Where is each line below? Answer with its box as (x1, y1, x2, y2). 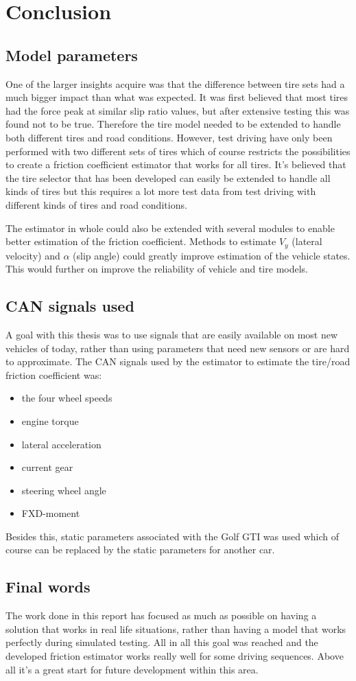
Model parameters (5, 44, 138, 65)
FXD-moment (21, 506, 80, 520)
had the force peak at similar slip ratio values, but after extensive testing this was (5, 103, 350, 117)
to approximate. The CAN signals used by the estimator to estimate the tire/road (5, 354, 351, 369)
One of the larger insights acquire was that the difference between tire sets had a (5, 76, 345, 91)
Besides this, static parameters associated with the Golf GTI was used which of (5, 529, 340, 543)
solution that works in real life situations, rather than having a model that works (5, 621, 346, 636)
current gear (21, 460, 73, 474)
